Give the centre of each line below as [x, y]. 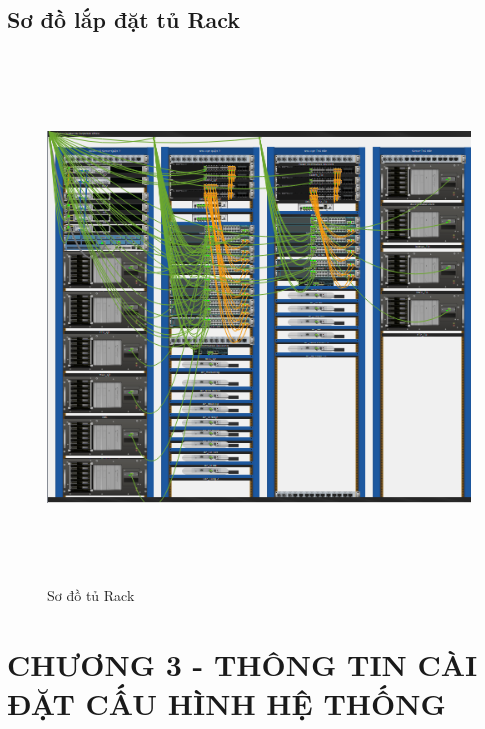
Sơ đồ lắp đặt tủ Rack [124, 19]
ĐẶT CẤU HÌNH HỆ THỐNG [226, 702]
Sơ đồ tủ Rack [91, 594]
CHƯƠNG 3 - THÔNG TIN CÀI [242, 663]
